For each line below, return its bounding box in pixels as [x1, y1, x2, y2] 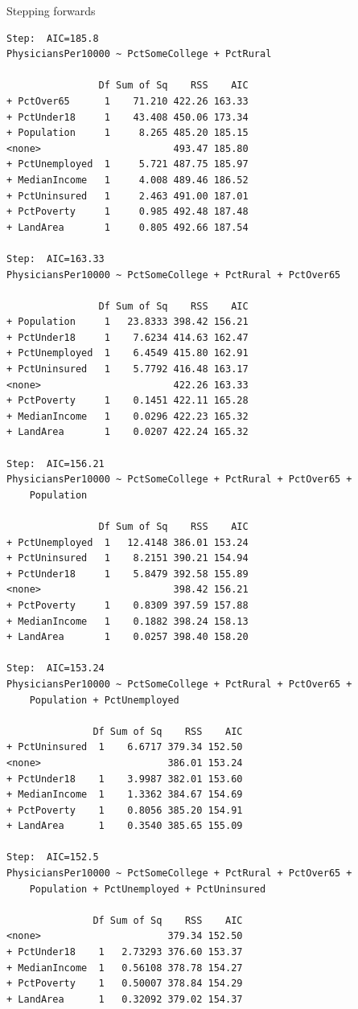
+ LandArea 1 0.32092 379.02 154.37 [6, 993, 243, 1005]
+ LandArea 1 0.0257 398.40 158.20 [6, 631, 249, 643]
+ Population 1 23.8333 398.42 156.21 [6, 316, 249, 328]
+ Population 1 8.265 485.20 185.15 [6, 127, 249, 139]
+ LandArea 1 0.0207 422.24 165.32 [6, 426, 249, 438]
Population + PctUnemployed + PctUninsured [29, 883, 266, 895]
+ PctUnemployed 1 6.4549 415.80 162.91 [6, 347, 249, 359]
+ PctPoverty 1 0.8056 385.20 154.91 [6, 804, 243, 816]
